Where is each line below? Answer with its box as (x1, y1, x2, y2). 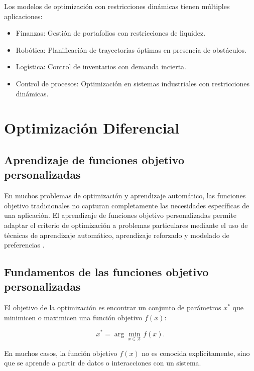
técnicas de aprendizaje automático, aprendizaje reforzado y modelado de (4, 229, 229, 240)
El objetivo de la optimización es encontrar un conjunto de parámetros (4, 302, 221, 313)
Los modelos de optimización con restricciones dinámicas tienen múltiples (4, 1, 230, 11)
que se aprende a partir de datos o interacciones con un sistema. (4, 357, 201, 368)
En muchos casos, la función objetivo (4, 347, 117, 358)
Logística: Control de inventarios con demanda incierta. (16, 61, 186, 72)
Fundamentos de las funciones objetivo (4, 264, 209, 280)
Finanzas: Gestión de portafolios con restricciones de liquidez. (16, 28, 206, 38)
